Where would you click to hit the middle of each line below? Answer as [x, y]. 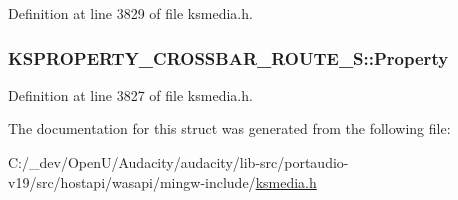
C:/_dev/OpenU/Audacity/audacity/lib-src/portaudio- [178, 162]
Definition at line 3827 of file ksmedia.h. [130, 94]
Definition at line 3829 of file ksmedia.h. [130, 13]
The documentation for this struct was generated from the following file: [229, 128]
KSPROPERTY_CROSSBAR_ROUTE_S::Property [228, 57]
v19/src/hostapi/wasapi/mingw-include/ [132, 181]
